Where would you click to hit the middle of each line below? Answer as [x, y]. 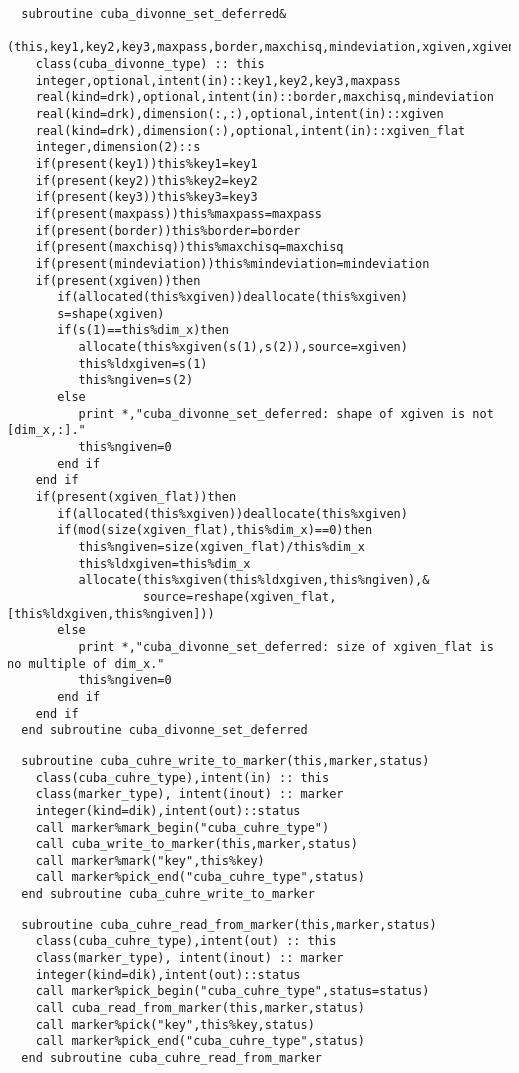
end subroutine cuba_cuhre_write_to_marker [168, 894]
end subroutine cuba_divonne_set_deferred [164, 730]
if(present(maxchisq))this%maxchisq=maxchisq [189, 247]
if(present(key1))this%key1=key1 [146, 163]
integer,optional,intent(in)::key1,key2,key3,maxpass [218, 80]
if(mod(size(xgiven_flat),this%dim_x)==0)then [215, 530]
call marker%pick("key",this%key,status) [175, 1024]
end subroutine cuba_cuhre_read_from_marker [171, 1058]
